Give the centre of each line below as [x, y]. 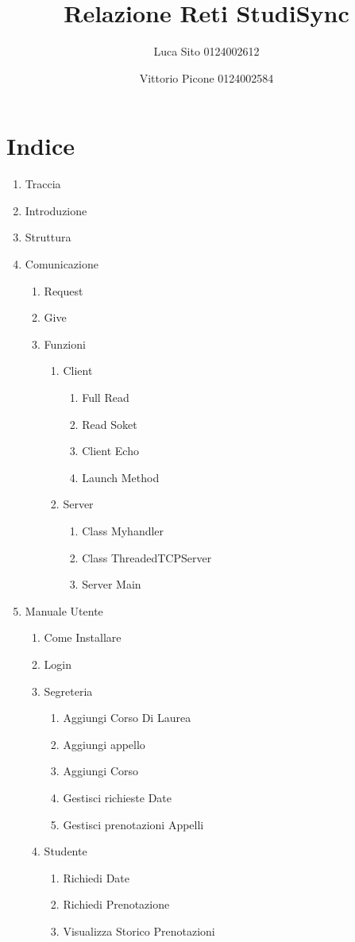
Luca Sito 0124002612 [206, 51]
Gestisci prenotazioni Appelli [133, 824]
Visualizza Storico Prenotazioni [139, 930]
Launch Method [121, 477]
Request [64, 290]
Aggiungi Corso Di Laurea [127, 718]
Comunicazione [62, 264]
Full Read [106, 397]
